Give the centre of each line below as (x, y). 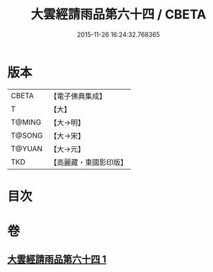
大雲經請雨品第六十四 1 (57, 260)
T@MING (26, 122)
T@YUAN (27, 148)
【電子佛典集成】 (78, 96)
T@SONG (27, 135)
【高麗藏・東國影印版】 (89, 162)
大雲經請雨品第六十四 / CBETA (118, 14)
